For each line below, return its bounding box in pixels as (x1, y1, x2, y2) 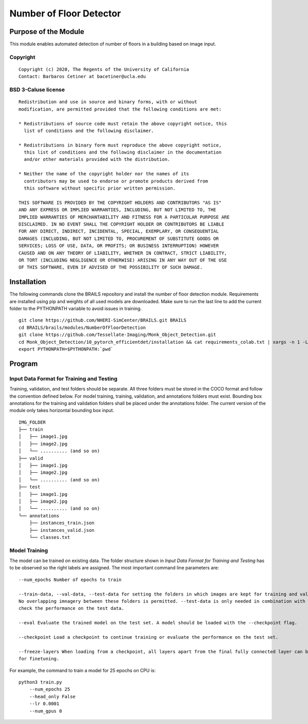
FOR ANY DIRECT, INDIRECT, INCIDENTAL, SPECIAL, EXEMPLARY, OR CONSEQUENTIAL (18, 229, 219, 234)
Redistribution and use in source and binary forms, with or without (18, 99, 198, 105)
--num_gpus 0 (29, 708, 62, 714)
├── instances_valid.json (29, 527, 95, 533)
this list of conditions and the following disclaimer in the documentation (24, 150, 222, 155)
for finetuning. (18, 656, 60, 662)
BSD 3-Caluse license (9, 86, 65, 94)
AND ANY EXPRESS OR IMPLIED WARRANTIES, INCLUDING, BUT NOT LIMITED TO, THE (18, 207, 217, 213)
